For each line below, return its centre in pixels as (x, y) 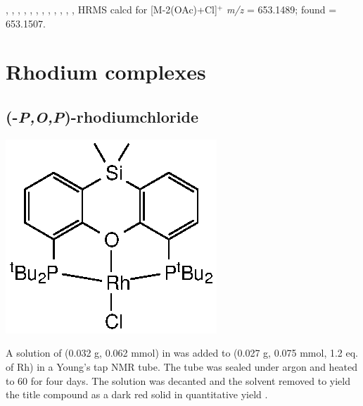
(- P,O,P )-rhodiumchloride (102, 116)
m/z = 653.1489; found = (281, 9)
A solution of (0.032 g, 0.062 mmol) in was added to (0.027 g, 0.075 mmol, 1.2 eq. (182, 353)
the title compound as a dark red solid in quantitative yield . (137, 394)
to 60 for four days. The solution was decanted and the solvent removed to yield (178, 380)
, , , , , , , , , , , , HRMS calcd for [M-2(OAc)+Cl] (112, 9)
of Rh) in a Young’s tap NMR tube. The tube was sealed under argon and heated (182, 366)
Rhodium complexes (106, 72)
